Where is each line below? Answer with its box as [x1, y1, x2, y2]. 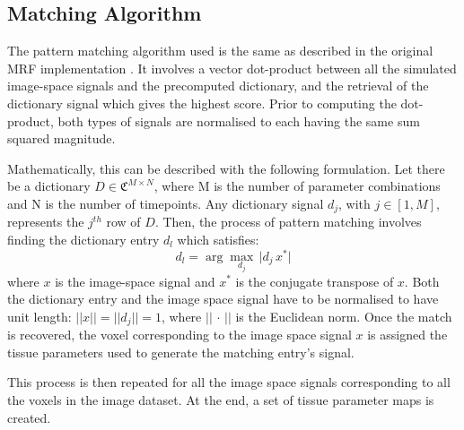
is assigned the [367, 325, 448, 344]
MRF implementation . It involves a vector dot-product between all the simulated [7, 58, 457, 77]
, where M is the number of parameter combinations [153, 176, 441, 195]
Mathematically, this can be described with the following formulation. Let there [7, 159, 445, 177]
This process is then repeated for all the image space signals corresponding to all [7, 373, 451, 391]
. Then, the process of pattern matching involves [154, 212, 422, 231]
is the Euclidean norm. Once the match [235, 306, 452, 325]
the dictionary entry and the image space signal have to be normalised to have [7, 289, 439, 308]
